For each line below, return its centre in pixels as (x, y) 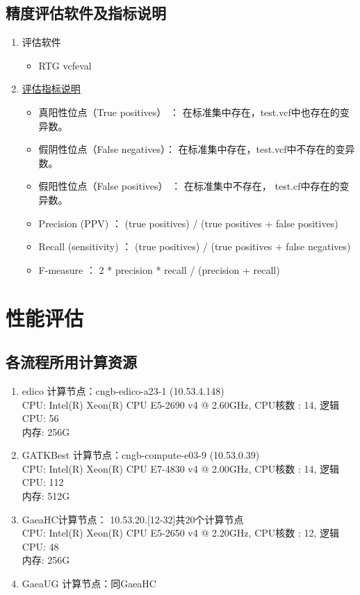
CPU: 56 (40, 418)
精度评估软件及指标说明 (86, 13)
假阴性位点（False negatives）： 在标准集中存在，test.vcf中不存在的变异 (197, 149)
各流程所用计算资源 (71, 362)
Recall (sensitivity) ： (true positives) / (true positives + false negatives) (195, 246)
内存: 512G (46, 496)
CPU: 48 (40, 546)
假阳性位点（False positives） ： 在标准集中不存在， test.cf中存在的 (189, 186)
